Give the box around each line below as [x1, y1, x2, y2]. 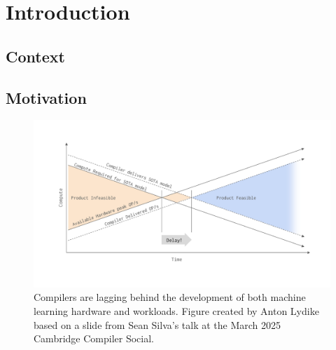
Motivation [6, 86, 87, 108]
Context [6, 45, 65, 67]
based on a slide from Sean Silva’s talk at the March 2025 [34, 317, 281, 332]
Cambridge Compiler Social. [34, 331, 154, 346]
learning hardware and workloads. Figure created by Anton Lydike [34, 304, 319, 318]
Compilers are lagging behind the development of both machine [34, 290, 306, 304]
